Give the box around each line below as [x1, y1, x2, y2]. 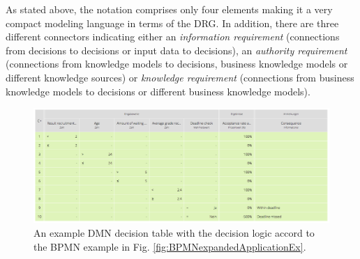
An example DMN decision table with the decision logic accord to [33, 225, 315, 240]
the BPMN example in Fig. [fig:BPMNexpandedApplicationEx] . [33, 239, 306, 253]
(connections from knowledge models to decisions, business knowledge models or [6, 56, 348, 71]
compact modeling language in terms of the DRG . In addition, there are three [6, 15, 339, 30]
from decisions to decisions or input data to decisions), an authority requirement [6, 42, 347, 57]
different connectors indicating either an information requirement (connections [6, 29, 340, 44]
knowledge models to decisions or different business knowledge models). [6, 84, 310, 98]
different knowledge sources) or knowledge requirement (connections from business [6, 70, 354, 84]
